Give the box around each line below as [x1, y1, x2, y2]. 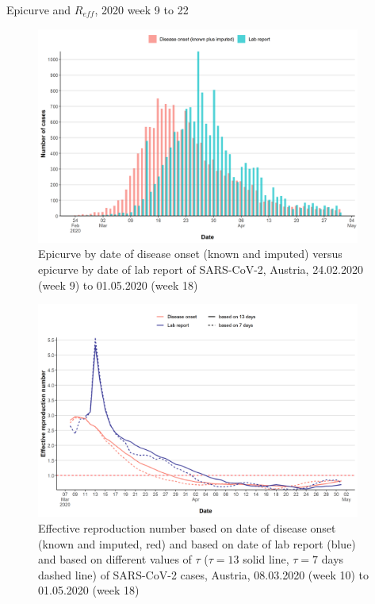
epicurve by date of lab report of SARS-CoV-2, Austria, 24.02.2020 [38, 260, 363, 277]
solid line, [243, 551, 289, 567]
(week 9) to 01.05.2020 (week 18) [38, 276, 198, 293]
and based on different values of [38, 551, 192, 567]
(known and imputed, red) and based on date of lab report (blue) [38, 535, 356, 552]
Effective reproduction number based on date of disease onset [38, 519, 336, 536]
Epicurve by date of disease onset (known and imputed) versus [38, 245, 342, 262]
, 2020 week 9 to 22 [94, 2, 189, 17]
